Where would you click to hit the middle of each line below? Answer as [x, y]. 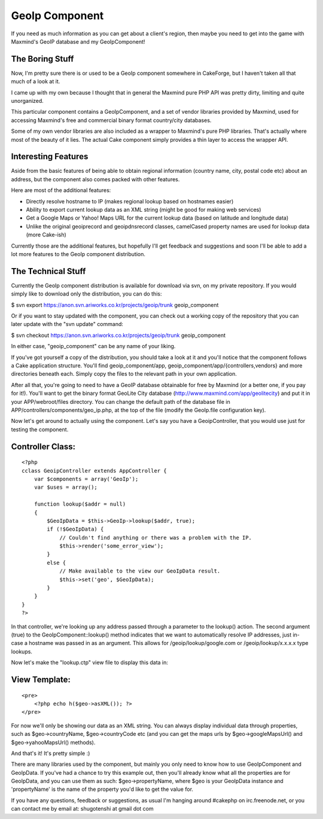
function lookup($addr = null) [80, 504]
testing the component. [40, 429]
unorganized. [28, 101]
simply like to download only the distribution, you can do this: [86, 294]
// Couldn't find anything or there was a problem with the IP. [156, 538]
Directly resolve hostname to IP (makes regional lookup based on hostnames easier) [130, 201]
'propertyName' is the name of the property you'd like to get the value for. [102, 789]
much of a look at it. [36, 81]
